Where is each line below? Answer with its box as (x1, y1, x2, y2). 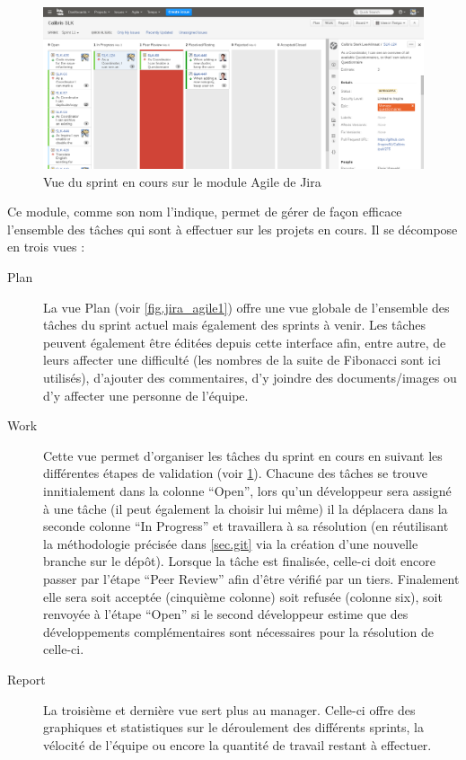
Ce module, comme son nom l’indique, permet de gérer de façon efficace (7, 202, 402, 221)
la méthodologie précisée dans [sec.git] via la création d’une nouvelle (43, 534, 418, 552)
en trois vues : (7, 237, 85, 256)
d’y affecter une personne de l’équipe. (43, 385, 249, 404)
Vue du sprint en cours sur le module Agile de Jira (43, 172, 321, 190)
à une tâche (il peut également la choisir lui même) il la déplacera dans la (43, 499, 448, 517)
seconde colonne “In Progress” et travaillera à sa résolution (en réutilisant (43, 517, 449, 535)
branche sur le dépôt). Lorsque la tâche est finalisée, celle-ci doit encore (43, 552, 435, 570)
